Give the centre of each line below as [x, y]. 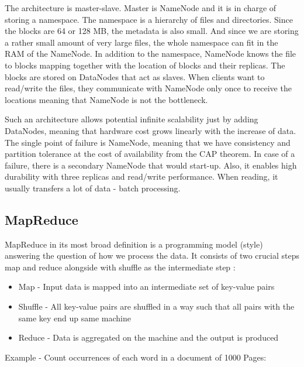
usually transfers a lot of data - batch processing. [93, 188]
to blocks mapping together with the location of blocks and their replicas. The [145, 65]
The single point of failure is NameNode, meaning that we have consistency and [148, 142]
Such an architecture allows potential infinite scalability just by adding [132, 119]
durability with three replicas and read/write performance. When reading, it [141, 176]
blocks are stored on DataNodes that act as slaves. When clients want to [135, 76]
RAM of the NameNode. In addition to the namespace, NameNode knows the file [151, 54]
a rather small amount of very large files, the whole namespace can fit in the [141, 42]
